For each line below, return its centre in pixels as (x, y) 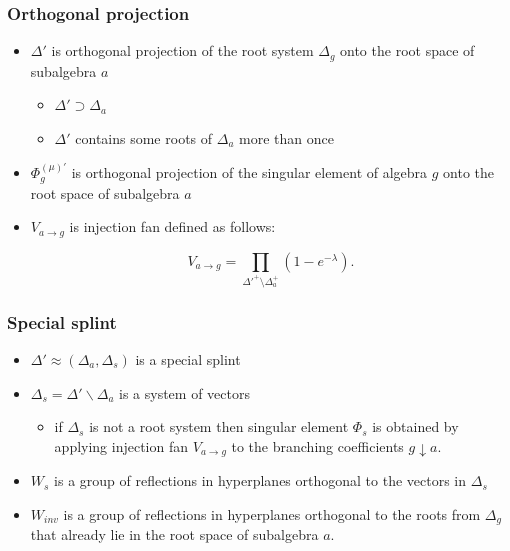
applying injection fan (121, 445)
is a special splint (188, 358)
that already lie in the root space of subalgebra (174, 534)
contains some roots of (144, 137)
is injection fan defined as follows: (172, 226)
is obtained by (415, 426)
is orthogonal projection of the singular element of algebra (249, 172)
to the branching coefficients (317, 445)
